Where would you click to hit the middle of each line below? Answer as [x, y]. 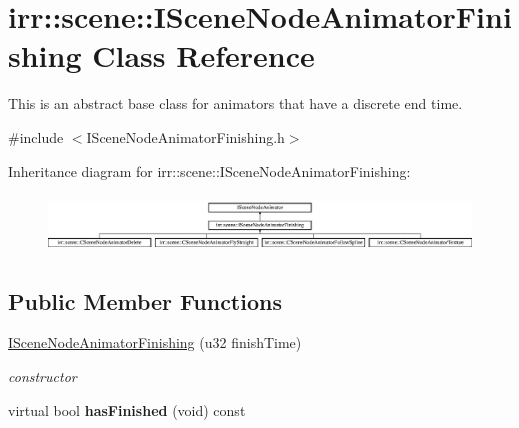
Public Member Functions [145, 300]
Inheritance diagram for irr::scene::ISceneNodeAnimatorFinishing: [209, 170]
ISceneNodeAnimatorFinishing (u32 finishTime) [155, 342]
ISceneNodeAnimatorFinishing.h [185, 136]
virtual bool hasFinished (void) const [127, 409]
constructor [42, 375]
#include [36, 136]
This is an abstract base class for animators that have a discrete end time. [235, 103]
